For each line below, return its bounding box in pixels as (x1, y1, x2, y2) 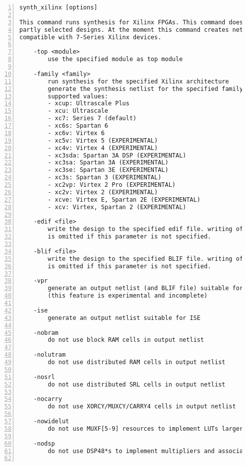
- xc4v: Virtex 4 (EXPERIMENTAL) (48, 144, 158, 152)
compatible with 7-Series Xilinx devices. (19, 33, 162, 41)
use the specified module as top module (48, 56, 183, 63)
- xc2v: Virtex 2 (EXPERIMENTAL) (48, 188, 158, 196)
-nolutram (33, 351, 66, 359)
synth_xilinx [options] (19, 4, 98, 11)
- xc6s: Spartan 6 (48, 122, 108, 129)
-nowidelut (33, 418, 69, 425)
